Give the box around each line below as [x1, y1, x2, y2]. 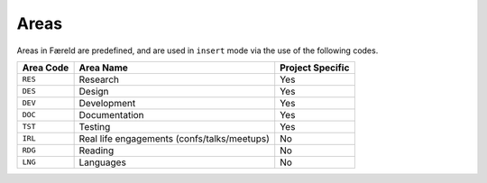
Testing [78, 120, 111, 133]
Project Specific [280, 61, 350, 74]
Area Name [78, 61, 128, 74]
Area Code [22, 61, 69, 74]
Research [78, 73, 119, 86]
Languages [78, 156, 126, 169]
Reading [78, 144, 115, 157]
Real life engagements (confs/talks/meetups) [78, 132, 271, 144]
